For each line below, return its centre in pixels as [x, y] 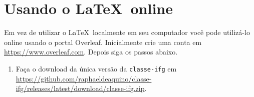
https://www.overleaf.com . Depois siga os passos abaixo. [91, 52]
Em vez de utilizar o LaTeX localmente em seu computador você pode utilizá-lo [127, 32]
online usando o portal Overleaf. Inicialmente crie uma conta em [103, 42]
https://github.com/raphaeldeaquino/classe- [84, 78]
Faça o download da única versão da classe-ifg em [96, 68]
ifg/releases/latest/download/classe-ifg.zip [80, 88]
